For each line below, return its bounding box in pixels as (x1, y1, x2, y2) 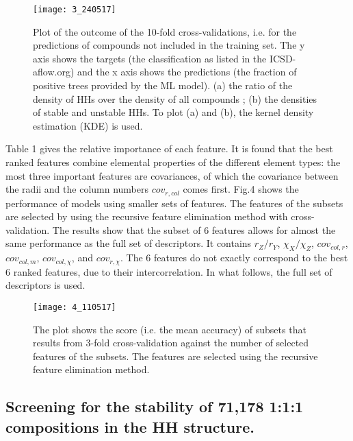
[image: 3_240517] (33, 5, 116, 14)
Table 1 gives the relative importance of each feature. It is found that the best (5, 141, 333, 156)
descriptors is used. (5, 278, 86, 292)
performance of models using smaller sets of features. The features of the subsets (5, 195, 343, 210)
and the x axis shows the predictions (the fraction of (77, 64, 297, 79)
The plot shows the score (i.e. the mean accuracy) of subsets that (33, 322, 306, 336)
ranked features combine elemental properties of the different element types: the (5, 155, 341, 169)
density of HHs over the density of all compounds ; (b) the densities (33, 91, 317, 106)
